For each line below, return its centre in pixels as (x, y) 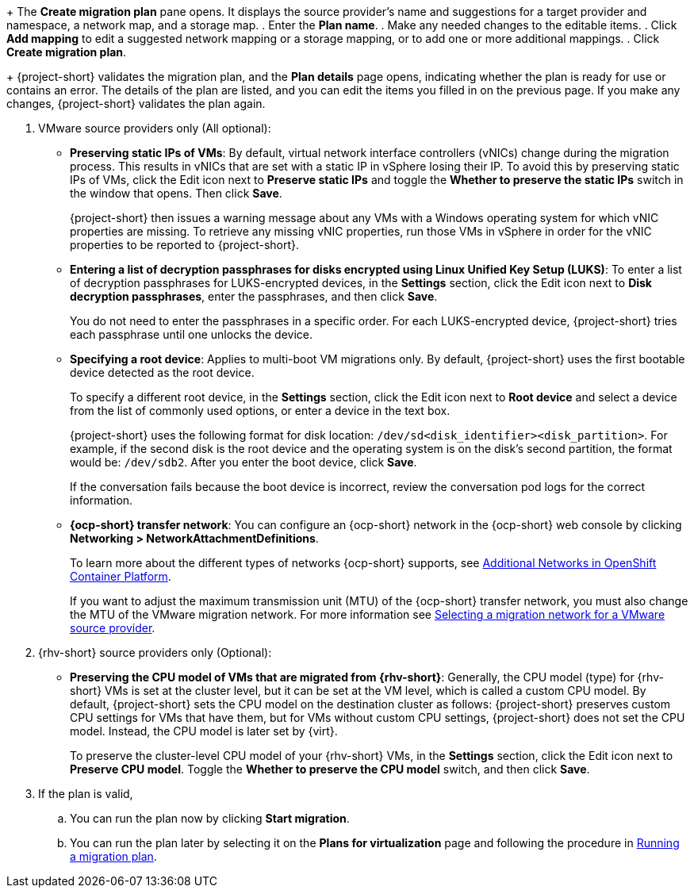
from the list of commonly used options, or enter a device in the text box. (260, 411)
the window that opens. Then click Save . (176, 193)
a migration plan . (113, 856)
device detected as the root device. (162, 372)
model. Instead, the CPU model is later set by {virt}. (204, 731)
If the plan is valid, (86, 794)
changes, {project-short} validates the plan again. (136, 104)
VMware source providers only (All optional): (155, 128)
